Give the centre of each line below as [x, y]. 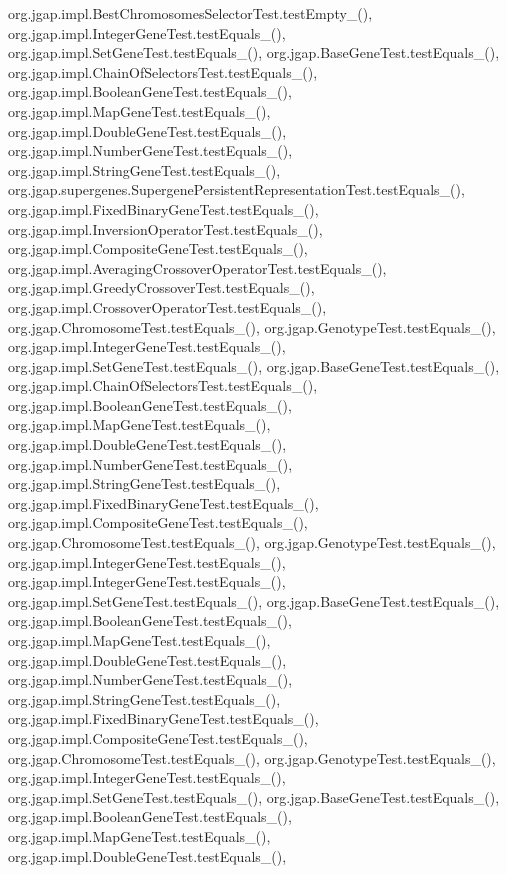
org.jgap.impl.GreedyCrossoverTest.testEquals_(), [161, 287]
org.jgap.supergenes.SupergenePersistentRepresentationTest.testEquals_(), [236, 189]
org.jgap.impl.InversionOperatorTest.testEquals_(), [165, 228]
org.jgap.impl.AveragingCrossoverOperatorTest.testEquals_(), [197, 267]
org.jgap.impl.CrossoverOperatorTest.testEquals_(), [167, 306]
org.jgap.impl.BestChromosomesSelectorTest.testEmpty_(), [190, 13]
